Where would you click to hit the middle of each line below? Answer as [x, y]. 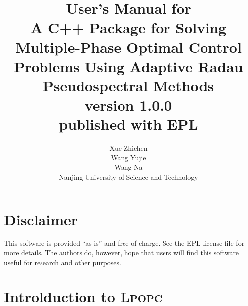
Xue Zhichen [128, 148]
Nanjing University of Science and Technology [128, 177]
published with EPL [128, 124]
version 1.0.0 [128, 105]
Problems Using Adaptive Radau [128, 66]
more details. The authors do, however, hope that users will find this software [122, 252]
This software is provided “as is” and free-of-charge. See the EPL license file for [124, 243]
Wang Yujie [128, 157]
